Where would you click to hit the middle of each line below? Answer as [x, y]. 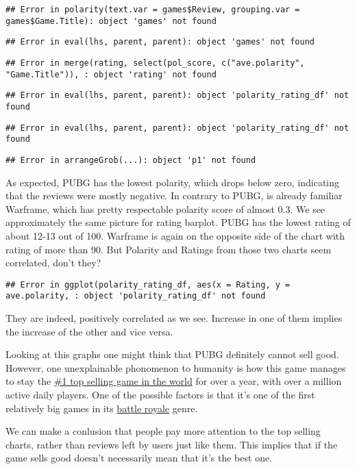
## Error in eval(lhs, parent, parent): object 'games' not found [160, 42]
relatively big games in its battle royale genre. [102, 408]
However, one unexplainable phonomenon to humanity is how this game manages [176, 367]
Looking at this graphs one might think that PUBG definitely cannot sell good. [172, 354]
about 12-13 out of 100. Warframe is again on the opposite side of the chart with [175, 235]
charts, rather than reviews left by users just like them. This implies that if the [172, 444]
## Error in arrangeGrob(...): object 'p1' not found [131, 160]
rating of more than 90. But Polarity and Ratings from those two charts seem [169, 249]
